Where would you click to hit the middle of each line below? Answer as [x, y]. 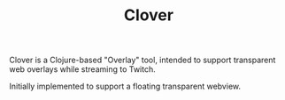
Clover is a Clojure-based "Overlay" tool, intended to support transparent [142, 60]
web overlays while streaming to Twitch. [83, 69]
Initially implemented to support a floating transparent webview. [125, 86]
